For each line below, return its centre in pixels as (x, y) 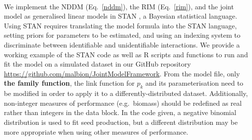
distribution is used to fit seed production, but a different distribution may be (121, 122)
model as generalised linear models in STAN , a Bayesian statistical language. (121, 16)
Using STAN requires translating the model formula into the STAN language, (120, 25)
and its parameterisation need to (194, 83)
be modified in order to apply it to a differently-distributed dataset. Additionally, (126, 93)
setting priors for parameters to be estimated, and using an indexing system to (122, 35)
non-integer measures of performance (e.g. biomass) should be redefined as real (123, 103)
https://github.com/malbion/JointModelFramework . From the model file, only (122, 73)
